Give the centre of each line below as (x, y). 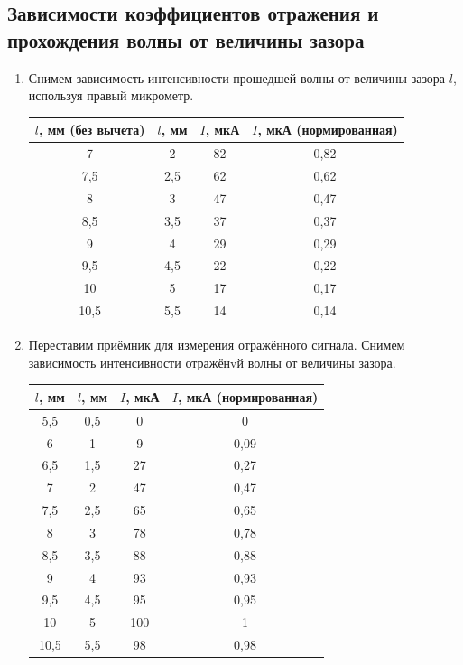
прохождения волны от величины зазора (186, 39)
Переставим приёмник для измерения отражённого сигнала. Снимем (217, 345)
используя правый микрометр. (111, 95)
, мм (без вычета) (92, 130)
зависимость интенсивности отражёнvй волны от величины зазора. (212, 362)
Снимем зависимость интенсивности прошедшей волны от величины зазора (237, 77)
